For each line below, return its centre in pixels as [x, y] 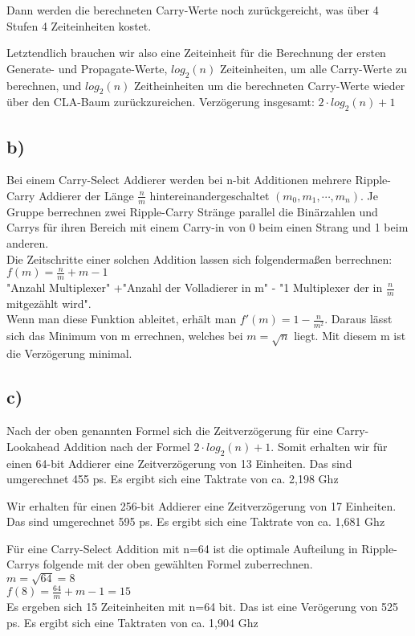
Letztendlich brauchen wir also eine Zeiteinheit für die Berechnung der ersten [196, 53]
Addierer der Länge [86, 195]
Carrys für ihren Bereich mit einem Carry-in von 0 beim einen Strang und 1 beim [207, 227]
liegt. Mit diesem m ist [350, 335]
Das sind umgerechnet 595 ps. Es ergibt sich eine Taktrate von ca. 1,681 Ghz [196, 521]
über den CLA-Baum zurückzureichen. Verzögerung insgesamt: [161, 102]
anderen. [28, 242]
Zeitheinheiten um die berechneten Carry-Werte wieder [269, 85]
